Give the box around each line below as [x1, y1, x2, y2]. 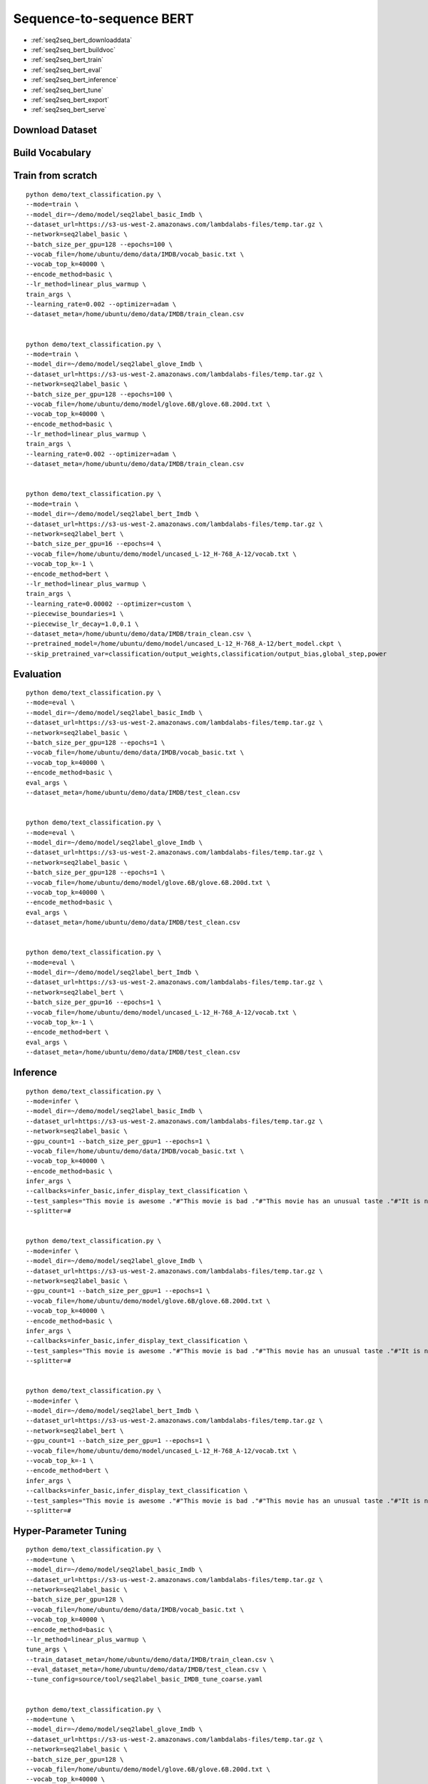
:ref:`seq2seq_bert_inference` [31, 76, 119, 84]
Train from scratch [13, 170, 98, 182]
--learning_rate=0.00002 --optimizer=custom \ [26, 599, 192, 608]
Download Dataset [13, 124, 98, 136]
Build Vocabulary [13, 147, 92, 159]
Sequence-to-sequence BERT [13, 11, 194, 26]
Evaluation [13, 668, 62, 680]
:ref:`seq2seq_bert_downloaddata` [31, 36, 133, 44]
